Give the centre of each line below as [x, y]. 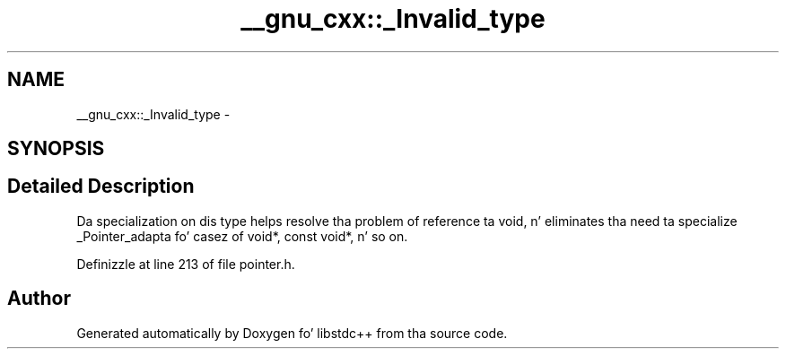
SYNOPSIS [56, 149]
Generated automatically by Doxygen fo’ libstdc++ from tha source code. [292, 333]
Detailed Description [101, 187]
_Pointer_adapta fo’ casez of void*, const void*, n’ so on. [242, 236]
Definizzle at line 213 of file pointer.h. [186, 264]
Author [39, 299]
